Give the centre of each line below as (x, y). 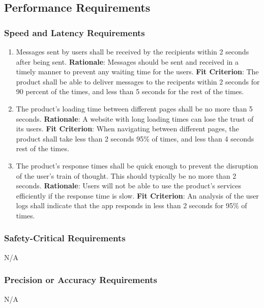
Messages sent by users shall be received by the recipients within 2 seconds (133, 51)
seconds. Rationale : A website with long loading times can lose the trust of (135, 118)
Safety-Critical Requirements (65, 238)
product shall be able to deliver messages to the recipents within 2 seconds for (138, 81)
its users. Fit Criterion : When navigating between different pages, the (127, 129)
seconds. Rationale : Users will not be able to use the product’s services (128, 186)
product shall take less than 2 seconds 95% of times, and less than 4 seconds (135, 138)
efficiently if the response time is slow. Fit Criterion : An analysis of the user (137, 195)
